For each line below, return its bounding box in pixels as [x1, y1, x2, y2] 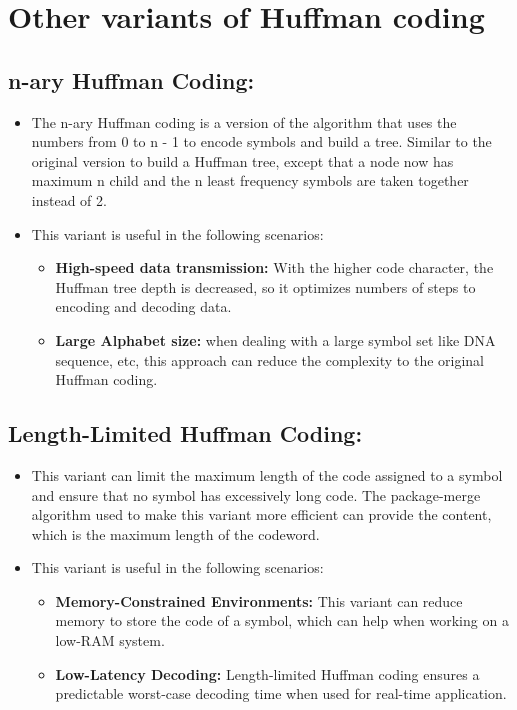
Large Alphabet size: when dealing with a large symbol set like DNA [55, 329, 496, 350]
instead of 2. [31, 189, 107, 210]
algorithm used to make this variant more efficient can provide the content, [31, 504, 492, 525]
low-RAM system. [55, 630, 165, 651]
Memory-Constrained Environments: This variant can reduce [55, 590, 463, 611]
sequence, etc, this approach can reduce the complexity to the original [55, 349, 485, 370]
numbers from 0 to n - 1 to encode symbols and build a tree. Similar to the [31, 131, 492, 152]
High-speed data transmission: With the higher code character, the [55, 257, 494, 278]
